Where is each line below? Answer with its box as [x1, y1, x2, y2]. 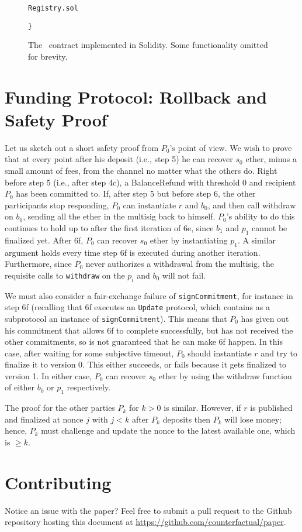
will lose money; [224, 413, 282, 425]
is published [250, 401, 293, 414]
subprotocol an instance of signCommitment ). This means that [5, 312, 227, 324]
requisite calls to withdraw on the [5, 269, 125, 281]
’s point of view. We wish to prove [169, 141, 292, 153]
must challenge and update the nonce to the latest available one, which [41, 424, 296, 437]
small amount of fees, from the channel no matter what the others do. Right [5, 164, 277, 176]
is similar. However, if [164, 401, 241, 414]
